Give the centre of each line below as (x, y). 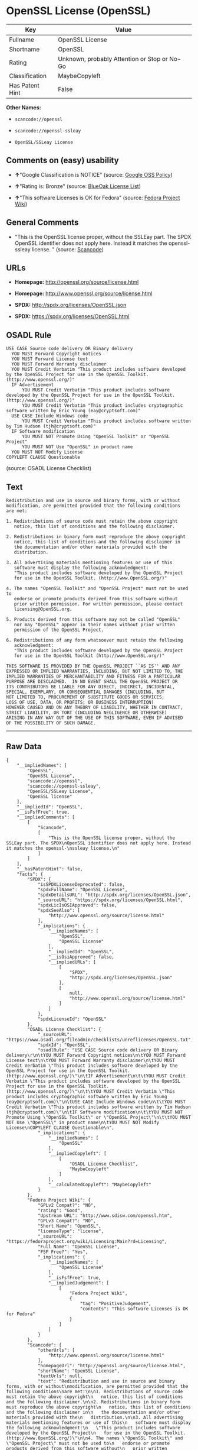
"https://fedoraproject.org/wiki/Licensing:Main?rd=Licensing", (87, 1241)
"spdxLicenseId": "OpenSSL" (72, 1019)
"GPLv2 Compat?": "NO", (67, 1205)
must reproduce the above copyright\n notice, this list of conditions (99, 1407)
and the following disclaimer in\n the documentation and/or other (93, 1412)
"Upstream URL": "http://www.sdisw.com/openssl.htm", (105, 1216)
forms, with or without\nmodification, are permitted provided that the (97, 1386)
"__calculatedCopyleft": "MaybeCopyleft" (100, 1184)
